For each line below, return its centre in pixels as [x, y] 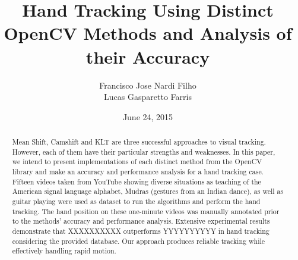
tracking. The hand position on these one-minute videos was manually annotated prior [146, 211]
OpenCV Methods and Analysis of [148, 33]
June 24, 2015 [148, 116]
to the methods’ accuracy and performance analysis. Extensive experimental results [141, 221]
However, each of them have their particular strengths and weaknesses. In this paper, [144, 151]
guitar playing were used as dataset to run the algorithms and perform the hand [136, 201]
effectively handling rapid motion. [64, 251]
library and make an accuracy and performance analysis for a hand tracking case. [138, 172]
